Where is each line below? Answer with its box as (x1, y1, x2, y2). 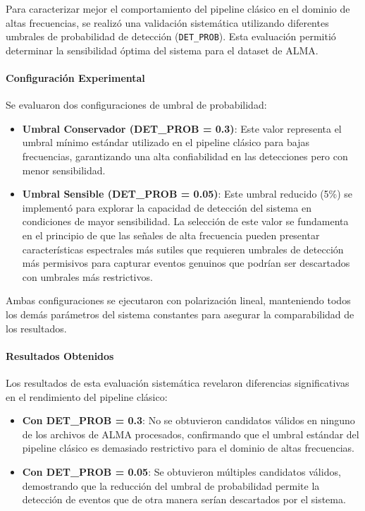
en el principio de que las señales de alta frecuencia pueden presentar (22, 227, 320, 242)
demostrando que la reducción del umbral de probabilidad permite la (22, 478, 320, 493)
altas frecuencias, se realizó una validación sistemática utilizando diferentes (6, 15, 329, 30)
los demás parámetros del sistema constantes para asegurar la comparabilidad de (6, 306, 354, 321)
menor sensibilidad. (22, 162, 106, 177)
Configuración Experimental (6, 71, 145, 85)
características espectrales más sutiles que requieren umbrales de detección (22, 241, 344, 256)
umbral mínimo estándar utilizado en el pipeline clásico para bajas (22, 135, 309, 150)
